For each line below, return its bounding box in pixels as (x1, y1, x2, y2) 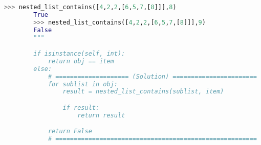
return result (77, 111, 125, 119)
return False (48, 128, 92, 135)
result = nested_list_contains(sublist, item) (62, 88, 224, 95)
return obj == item (48, 57, 114, 65)
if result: (62, 104, 100, 111)
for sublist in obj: (48, 80, 118, 88)
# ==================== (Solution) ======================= (48, 72, 257, 80)
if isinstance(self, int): (33, 50, 125, 58)
